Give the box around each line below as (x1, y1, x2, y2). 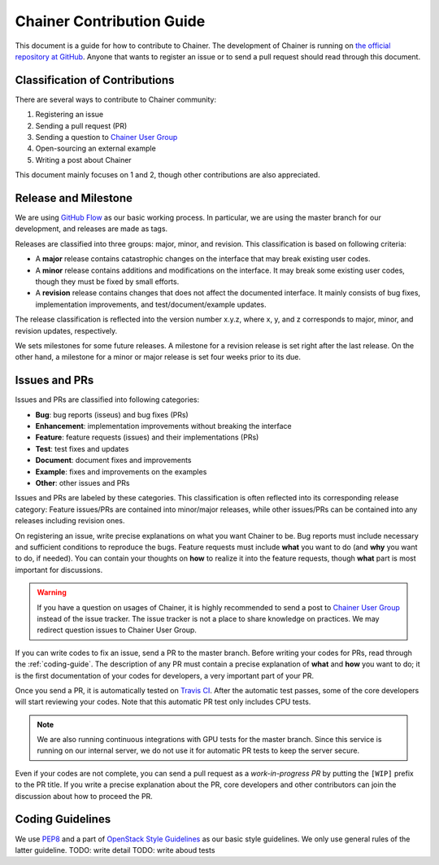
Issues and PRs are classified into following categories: (15, 395, 200, 404)
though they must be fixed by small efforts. (35, 277, 180, 286)
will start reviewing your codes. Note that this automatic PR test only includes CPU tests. (15, 697, 311, 707)
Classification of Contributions (15, 73, 175, 87)
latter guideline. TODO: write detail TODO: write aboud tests (15, 845, 215, 854)
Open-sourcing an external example (35, 143, 156, 154)
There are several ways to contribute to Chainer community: (15, 94, 217, 104)
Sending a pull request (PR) (35, 120, 128, 130)
